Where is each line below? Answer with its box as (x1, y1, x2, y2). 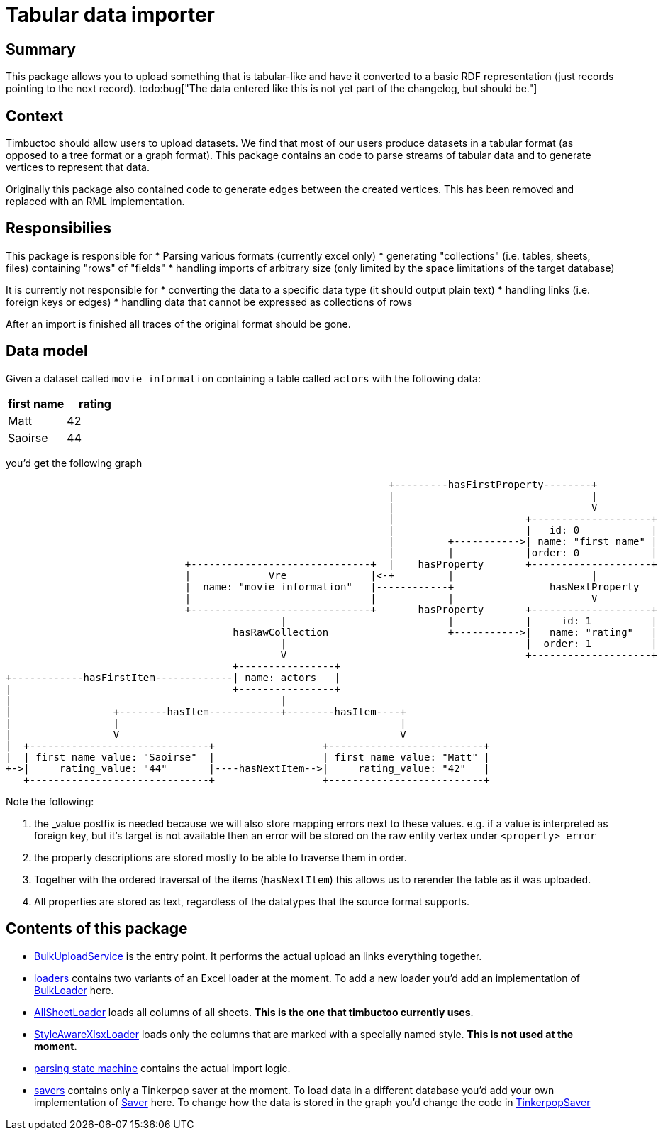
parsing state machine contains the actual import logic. (34, 1061, 291, 1074)
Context (6, 106, 64, 125)
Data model (6, 342, 88, 360)
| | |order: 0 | (388, 546, 657, 558)
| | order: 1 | (280, 637, 657, 649)
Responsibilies (6, 219, 112, 238)
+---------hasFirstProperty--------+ (388, 478, 598, 490)
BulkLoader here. (34, 983, 114, 996)
